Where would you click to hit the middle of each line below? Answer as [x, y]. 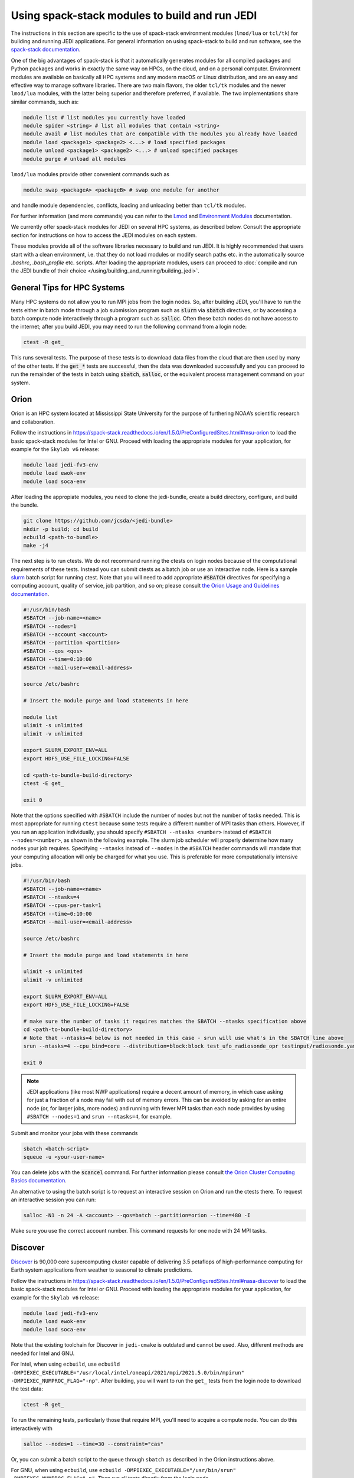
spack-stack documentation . [46, 50]
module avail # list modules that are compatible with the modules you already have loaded [160, 134]
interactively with [32, 1428]
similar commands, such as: [45, 102]
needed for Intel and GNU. [43, 1353]
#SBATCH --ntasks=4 [51, 897]
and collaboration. [33, 422]
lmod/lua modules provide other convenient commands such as [90, 174]
